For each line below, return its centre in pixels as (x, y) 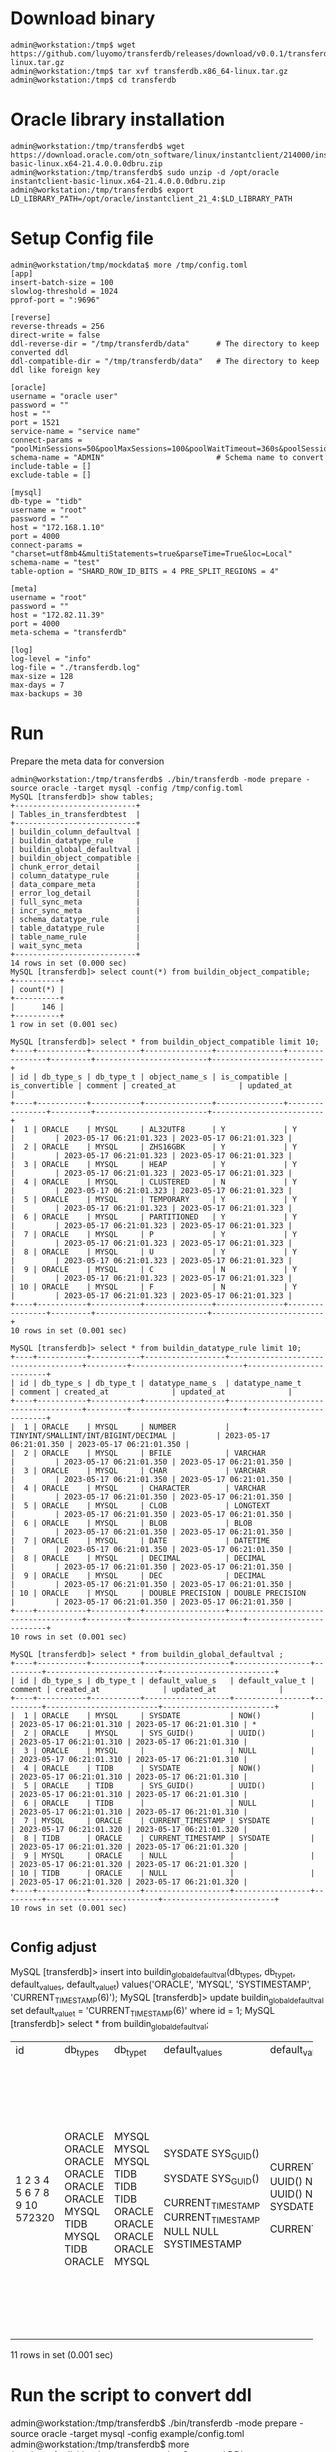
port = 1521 (35, 422)
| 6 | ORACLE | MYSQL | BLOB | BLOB (131, 1523)
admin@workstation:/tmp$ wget (73, 45)
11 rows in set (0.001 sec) (62, 2354)
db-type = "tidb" (46, 501)
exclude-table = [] (51, 475)
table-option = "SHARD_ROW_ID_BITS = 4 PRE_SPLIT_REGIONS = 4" (145, 571)
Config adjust (53, 1947)
